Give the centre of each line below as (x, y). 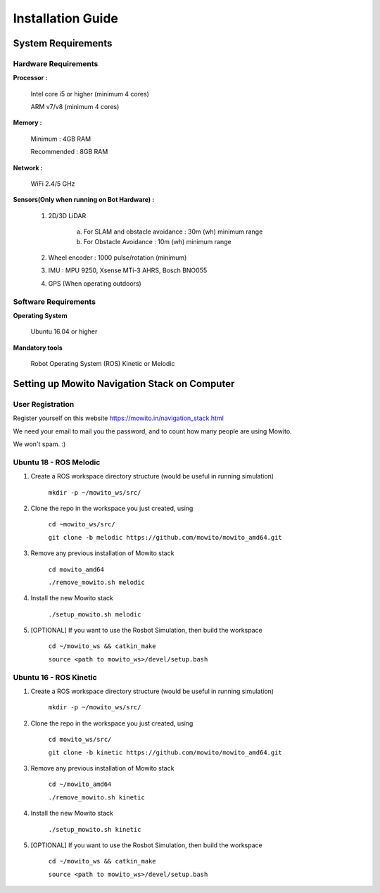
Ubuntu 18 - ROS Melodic (57, 462)
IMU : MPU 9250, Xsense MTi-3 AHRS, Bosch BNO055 (128, 270)
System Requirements (63, 43)
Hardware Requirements (56, 63)
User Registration (44, 404)
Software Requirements (55, 301)
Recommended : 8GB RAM (69, 152)
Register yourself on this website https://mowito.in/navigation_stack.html (119, 418)
